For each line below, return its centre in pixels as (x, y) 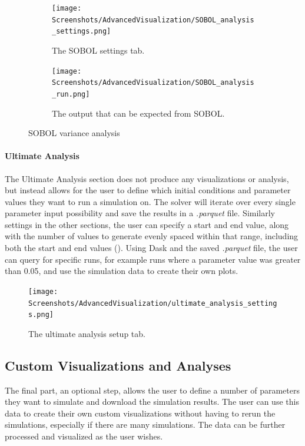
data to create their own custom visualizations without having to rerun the (140, 413)
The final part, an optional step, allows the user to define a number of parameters (152, 390)
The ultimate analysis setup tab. (87, 333)
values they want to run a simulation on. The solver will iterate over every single (150, 201)
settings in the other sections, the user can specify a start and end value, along (147, 224)
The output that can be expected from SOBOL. (138, 113)
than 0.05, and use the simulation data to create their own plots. (122, 271)
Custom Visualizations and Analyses (118, 365)
